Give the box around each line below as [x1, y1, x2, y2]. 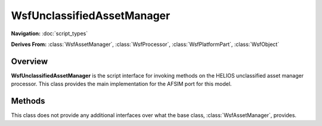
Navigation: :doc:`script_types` [11, 30, 88, 37]
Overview [11, 56, 48, 66]
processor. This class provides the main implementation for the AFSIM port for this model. [11, 81, 232, 88]
